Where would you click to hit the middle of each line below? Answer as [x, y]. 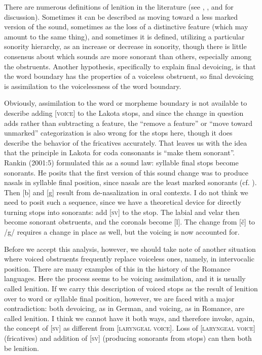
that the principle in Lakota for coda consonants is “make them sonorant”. [120, 152]
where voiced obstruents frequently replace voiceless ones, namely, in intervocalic [129, 259]
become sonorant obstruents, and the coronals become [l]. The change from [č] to [130, 222]
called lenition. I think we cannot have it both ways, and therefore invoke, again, [129, 318]
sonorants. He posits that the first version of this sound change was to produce [126, 172]
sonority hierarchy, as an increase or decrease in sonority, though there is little [125, 46]
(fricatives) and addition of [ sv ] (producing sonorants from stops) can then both [128, 338]
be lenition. [22, 348]
